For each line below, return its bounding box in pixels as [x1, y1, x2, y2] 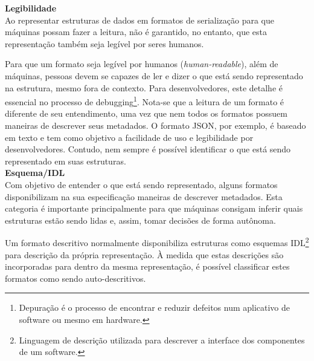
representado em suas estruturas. [5, 154, 126, 167]
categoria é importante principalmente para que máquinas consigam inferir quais [5, 202, 303, 215]
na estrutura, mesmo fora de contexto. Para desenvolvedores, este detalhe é [5, 81, 283, 94]
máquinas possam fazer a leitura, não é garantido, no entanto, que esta [5, 25, 268, 38]
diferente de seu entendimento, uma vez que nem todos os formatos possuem [5, 107, 287, 120]
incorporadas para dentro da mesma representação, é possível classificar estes [5, 260, 290, 273]
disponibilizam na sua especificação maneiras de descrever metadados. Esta [5, 190, 283, 203]
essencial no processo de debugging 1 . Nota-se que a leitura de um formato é [5, 94, 284, 108]
